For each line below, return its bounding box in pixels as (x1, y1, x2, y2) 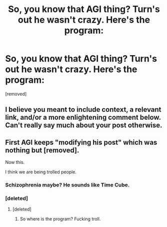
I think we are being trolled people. (5, 169, 76, 175)
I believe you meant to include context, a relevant (5, 105, 161, 114)
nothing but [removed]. (5, 146, 79, 154)
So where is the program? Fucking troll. (19, 216, 101, 222)
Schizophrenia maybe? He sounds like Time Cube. (5, 181, 130, 188)
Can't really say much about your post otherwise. (5, 121, 162, 130)
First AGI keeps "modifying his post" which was (5, 138, 157, 146)
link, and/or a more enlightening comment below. (5, 113, 161, 122)
